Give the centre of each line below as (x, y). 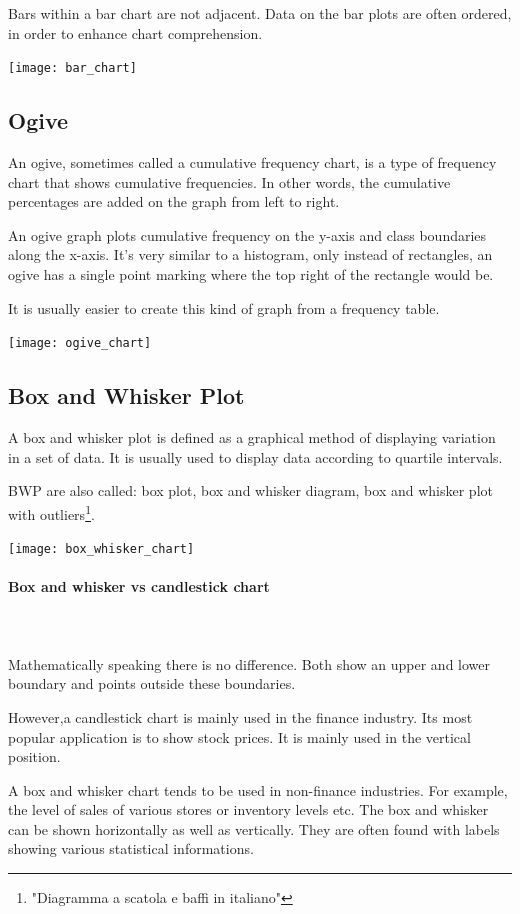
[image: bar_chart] (72, 68)
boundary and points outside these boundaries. (152, 683)
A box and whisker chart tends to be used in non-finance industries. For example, (258, 789)
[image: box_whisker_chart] (101, 549)
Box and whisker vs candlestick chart (139, 586)
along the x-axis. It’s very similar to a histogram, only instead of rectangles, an (250, 254)
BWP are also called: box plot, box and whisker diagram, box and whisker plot (250, 490)
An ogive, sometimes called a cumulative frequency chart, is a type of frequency (252, 162)
